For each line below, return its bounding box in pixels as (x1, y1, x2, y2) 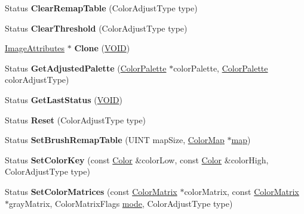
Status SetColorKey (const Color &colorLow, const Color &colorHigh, (5, 153, 269, 166)
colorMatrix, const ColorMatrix (184, 185, 299, 197)
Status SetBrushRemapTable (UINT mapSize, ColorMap (5, 134, 225, 146)
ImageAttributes (5, 42, 65, 54)
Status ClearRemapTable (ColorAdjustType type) (5, 2, 198, 14)
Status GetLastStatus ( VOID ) (5, 93, 122, 106)
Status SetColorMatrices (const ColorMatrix (5, 185, 177, 197)
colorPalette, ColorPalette (173, 61, 268, 74)
